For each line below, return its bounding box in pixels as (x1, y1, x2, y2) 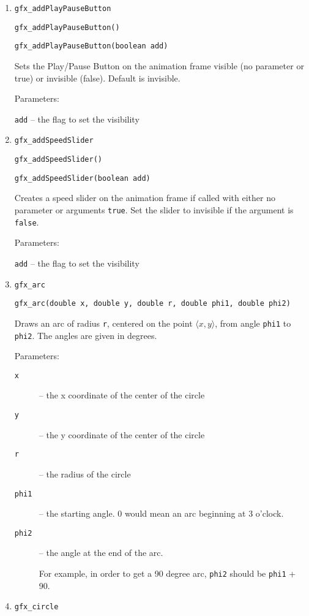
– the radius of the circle (39, 467, 131, 480)
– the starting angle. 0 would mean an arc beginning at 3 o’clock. (39, 507, 284, 520)
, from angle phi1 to (215, 316, 291, 329)
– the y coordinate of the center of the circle (39, 428, 205, 441)
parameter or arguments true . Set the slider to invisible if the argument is (14, 203, 294, 216)
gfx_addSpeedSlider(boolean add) (14, 173, 151, 183)
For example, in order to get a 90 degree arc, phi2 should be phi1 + (39, 567, 296, 579)
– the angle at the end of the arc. (39, 546, 163, 559)
